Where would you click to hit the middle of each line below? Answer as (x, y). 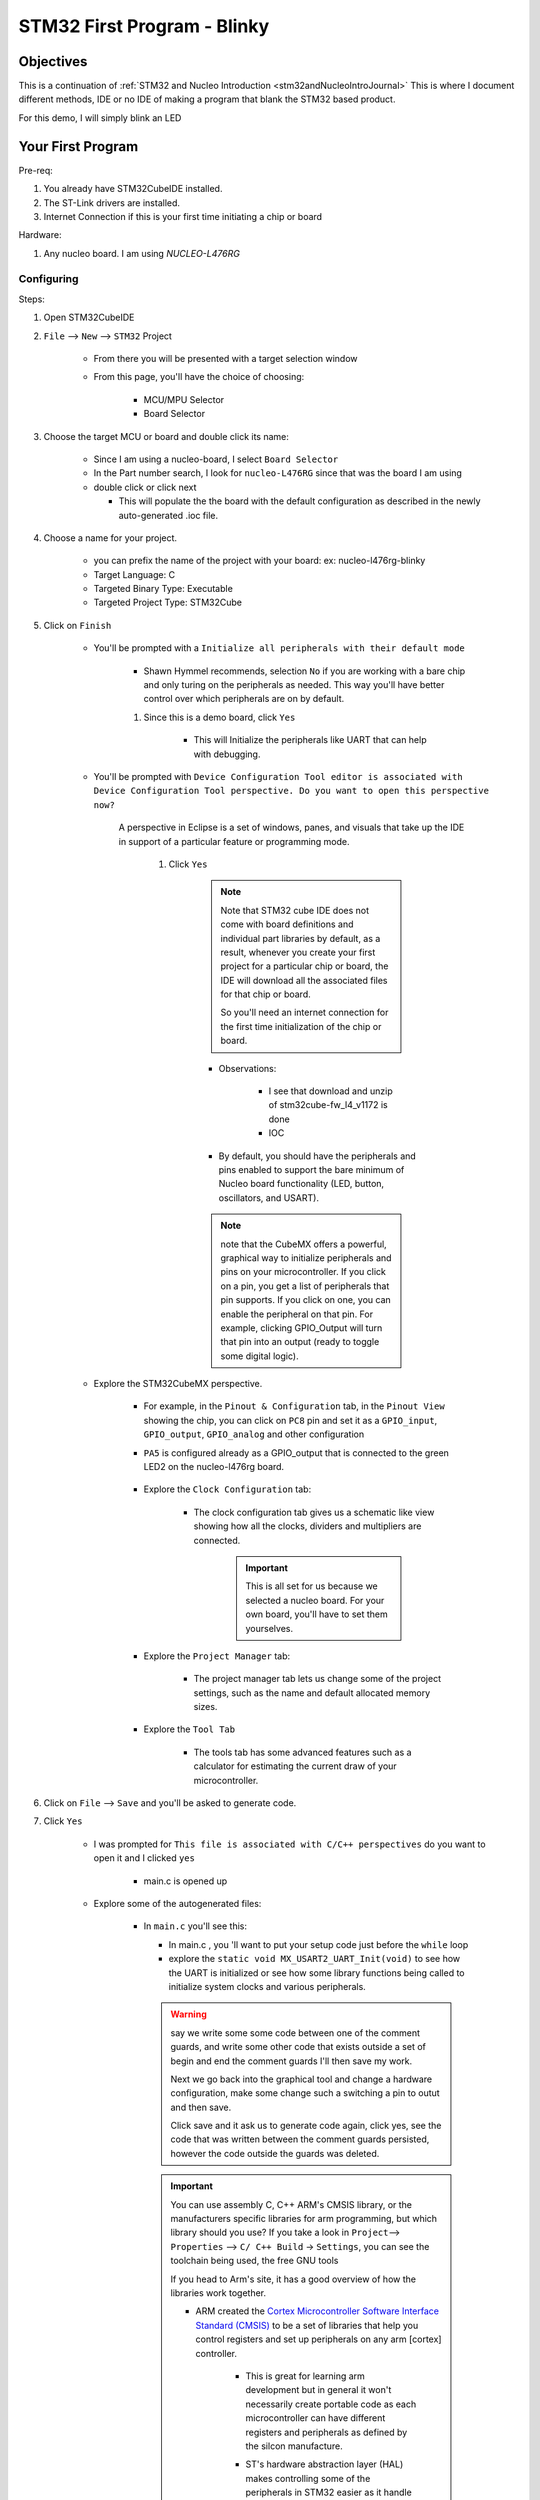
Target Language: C (134, 574)
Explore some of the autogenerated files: (177, 1903)
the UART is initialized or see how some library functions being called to (316, 1972)
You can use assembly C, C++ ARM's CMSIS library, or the (291, 2204)
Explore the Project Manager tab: (217, 1656)
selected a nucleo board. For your (315, 1600)
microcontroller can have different (315, 2418)
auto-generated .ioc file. (168, 515)
